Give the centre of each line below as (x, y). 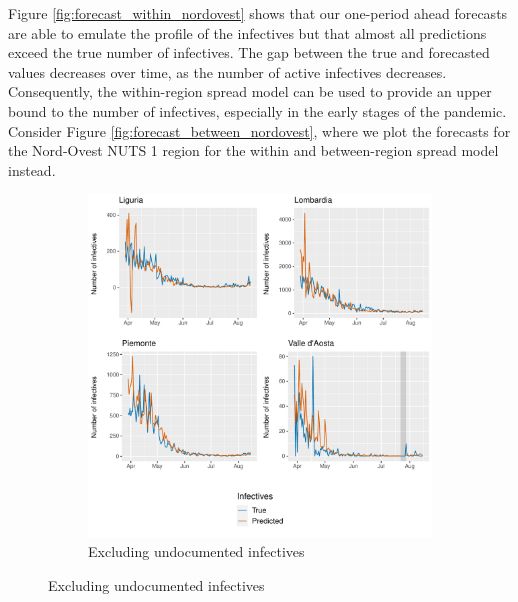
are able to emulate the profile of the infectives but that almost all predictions (247, 32)
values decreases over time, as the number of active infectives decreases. (227, 71)
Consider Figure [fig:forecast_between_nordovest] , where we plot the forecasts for (259, 130)
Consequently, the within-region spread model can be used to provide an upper (250, 91)
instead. (32, 169)
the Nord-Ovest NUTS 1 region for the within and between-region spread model (253, 150)
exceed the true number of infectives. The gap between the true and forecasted (249, 52)
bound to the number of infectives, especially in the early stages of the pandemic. (257, 110)
